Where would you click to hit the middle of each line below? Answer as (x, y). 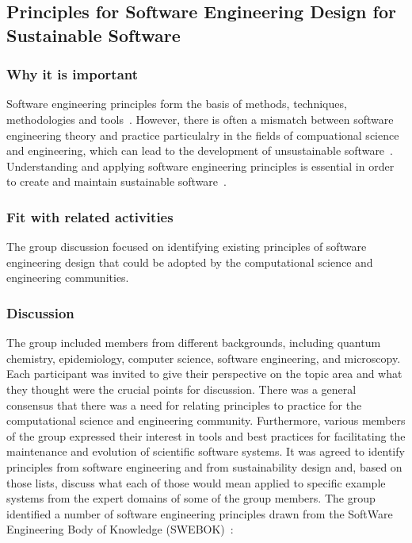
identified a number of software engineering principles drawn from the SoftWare (200, 513)
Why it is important (72, 74)
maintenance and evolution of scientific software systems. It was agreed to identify (206, 451)
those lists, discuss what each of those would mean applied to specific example (196, 482)
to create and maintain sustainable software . (116, 181)
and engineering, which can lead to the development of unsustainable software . (200, 150)
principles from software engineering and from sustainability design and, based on (204, 466)
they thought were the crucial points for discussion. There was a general (181, 389)
